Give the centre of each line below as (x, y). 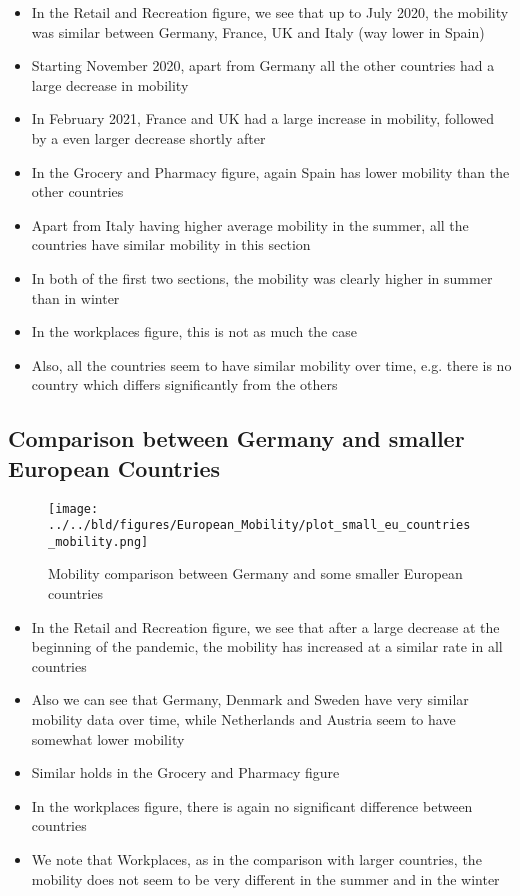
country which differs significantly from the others (184, 384)
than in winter (75, 297)
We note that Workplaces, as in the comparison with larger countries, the (256, 859)
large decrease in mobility (110, 84)
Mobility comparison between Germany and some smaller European (255, 573)
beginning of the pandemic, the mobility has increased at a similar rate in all (267, 646)
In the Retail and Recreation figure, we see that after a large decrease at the (265, 626)
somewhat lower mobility (108, 738)
